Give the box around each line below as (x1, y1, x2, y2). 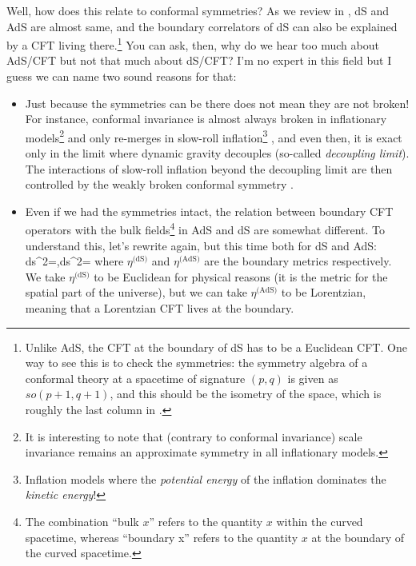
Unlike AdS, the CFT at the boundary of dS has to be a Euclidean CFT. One (25, 338, 407, 355)
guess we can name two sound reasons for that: (6, 68, 237, 85)
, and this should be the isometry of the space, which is (110, 385, 382, 402)
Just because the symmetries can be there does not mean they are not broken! (25, 94, 410, 111)
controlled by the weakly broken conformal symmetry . (25, 176, 294, 193)
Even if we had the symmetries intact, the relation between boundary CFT (25, 202, 394, 219)
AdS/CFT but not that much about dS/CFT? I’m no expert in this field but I (6, 52, 392, 69)
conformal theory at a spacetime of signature (25, 369, 246, 386)
